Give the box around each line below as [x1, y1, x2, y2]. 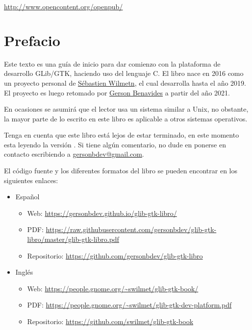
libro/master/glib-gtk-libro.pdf [27, 234, 119, 244]
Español [15, 191, 40, 202]
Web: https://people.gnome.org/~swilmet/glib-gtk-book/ [27, 283, 199, 293]
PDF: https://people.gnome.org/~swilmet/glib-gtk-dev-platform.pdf [27, 300, 232, 310]
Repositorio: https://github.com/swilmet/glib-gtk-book [27, 316, 194, 326]
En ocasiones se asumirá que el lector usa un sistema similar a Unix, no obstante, [4, 104, 249, 114]
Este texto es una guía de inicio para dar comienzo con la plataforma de [4, 58, 221, 69]
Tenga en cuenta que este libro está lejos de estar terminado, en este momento [4, 130, 239, 140]
